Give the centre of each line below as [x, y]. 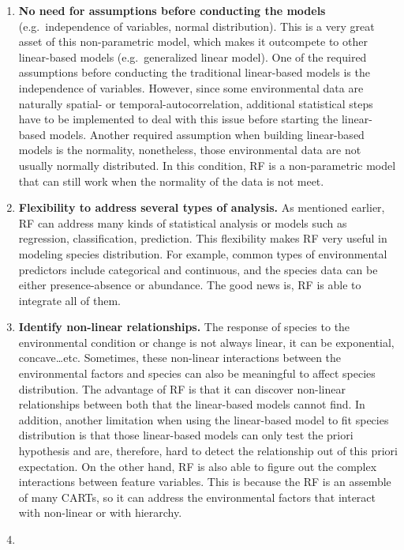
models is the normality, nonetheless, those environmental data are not [190, 150]
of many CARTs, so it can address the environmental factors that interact [197, 497]
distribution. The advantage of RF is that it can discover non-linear [182, 388]
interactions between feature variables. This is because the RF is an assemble [205, 482]
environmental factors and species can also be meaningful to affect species [197, 373]
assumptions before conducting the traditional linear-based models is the [194, 72]
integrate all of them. [69, 300]
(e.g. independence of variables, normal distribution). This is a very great [196, 26]
